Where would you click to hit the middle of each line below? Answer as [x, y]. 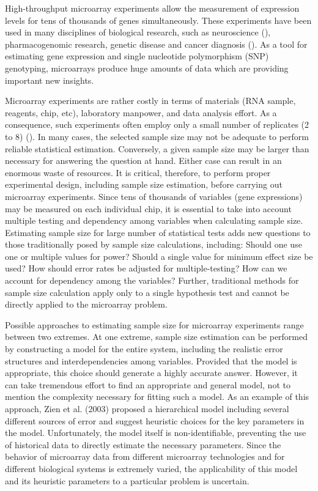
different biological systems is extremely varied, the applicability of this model [151, 468]
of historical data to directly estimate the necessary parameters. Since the [143, 444]
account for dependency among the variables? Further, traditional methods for [152, 280]
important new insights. [50, 80]
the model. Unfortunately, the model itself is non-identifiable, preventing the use [156, 433]
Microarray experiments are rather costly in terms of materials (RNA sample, [150, 101]
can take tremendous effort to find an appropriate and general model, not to [148, 384]
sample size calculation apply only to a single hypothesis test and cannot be [147, 292]
